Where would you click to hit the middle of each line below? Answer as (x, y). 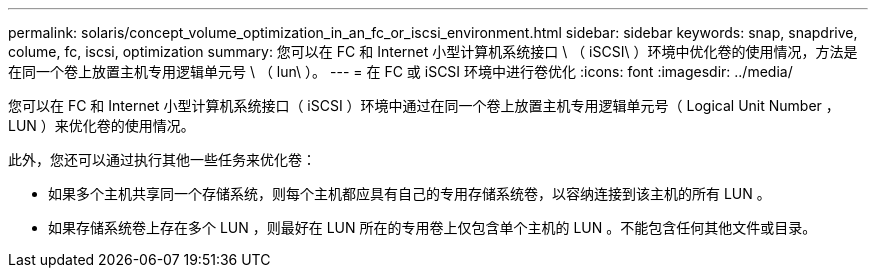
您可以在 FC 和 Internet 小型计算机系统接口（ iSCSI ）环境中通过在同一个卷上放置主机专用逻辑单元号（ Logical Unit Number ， (424, 105)
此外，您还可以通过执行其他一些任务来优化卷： (162, 159)
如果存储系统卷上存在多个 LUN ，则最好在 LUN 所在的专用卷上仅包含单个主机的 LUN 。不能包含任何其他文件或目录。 (432, 227)
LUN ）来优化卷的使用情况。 (101, 125)
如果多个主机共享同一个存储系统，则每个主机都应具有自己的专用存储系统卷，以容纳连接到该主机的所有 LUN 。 (409, 193)
